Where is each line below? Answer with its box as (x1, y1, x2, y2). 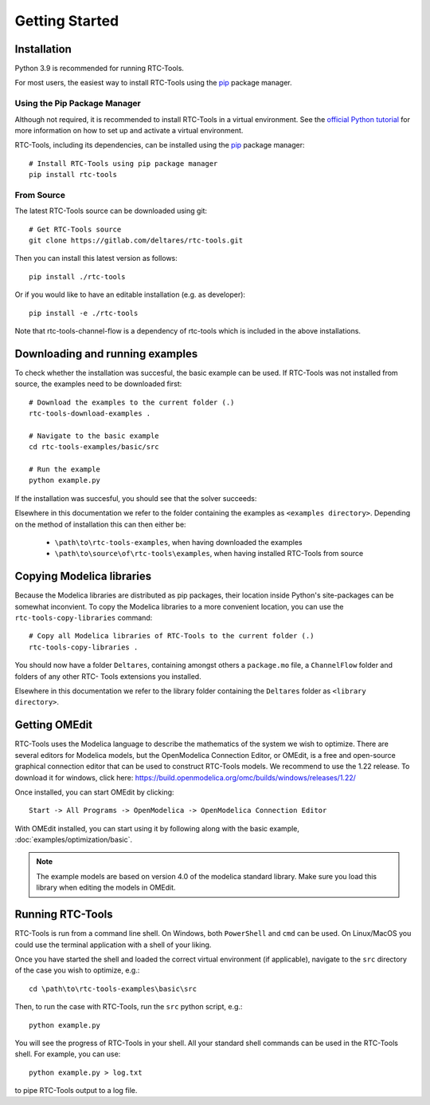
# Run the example (29, 465, 101, 474)
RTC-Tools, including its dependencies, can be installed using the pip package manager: (14, 140, 305, 150)
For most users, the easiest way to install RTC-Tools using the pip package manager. (14, 78, 292, 88)
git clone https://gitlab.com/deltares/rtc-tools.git (29, 236, 243, 245)
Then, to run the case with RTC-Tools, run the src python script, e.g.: (14, 1002, 243, 1012)
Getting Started (14, 12, 119, 30)
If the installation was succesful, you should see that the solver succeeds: (14, 493, 257, 503)
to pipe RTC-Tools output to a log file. (14, 1086, 138, 1095)
